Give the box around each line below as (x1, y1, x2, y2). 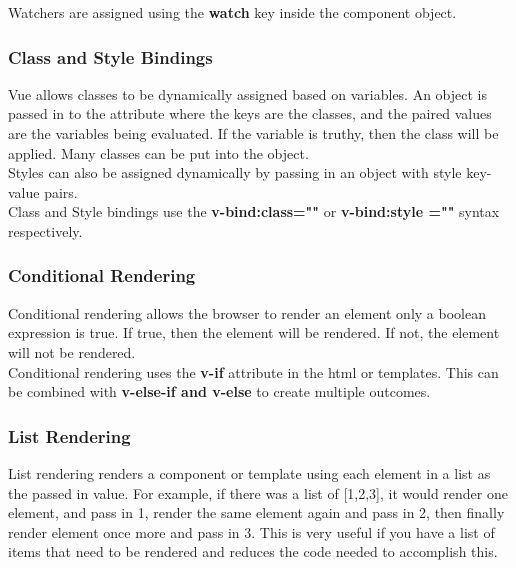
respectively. (8, 220, 83, 241)
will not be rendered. (8, 341, 136, 362)
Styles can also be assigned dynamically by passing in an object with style (8, 162, 462, 183)
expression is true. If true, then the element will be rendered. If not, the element (8, 322, 500, 343)
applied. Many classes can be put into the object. (8, 142, 309, 163)
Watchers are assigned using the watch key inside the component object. (8, 2, 457, 22)
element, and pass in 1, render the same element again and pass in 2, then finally (8, 502, 505, 523)
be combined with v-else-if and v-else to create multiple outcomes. (8, 381, 431, 402)
